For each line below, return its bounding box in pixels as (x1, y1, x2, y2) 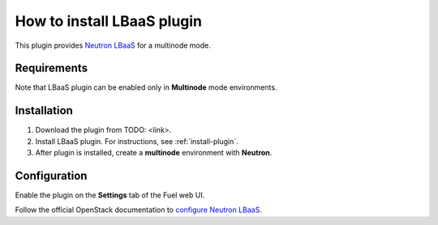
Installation (15, 104, 73, 117)
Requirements (15, 62, 88, 75)
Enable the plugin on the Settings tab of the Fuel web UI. (15, 190, 205, 200)
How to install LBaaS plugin (15, 12, 203, 30)
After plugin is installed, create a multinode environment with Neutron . (35, 148, 273, 158)
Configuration (15, 168, 88, 182)
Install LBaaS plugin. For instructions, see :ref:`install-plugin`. (35, 136, 238, 146)
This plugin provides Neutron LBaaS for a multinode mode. (15, 40, 211, 50)
